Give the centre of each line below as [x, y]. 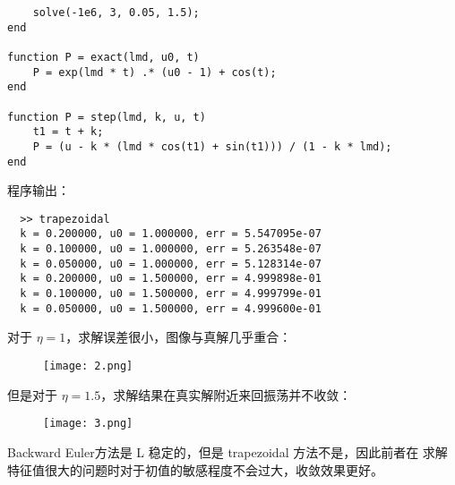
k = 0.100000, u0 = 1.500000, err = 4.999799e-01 [171, 294]
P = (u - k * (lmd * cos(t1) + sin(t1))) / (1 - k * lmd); [212, 146]
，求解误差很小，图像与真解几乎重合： [179, 337]
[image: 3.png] [88, 424]
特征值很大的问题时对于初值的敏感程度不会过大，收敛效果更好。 [195, 469]
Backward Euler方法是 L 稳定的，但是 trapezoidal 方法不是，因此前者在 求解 [227, 451]
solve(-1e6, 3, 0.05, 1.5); [116, 13]
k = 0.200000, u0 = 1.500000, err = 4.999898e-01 [171, 279]
